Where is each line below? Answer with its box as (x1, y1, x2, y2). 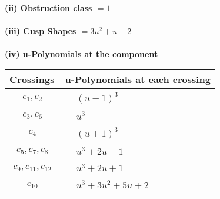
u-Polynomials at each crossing (65, 72, 211, 86)
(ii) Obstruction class (5, 2, 92, 14)
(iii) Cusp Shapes (5, 25, 76, 37)
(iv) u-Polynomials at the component (5, 48, 158, 60)
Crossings (9, 72, 55, 86)
